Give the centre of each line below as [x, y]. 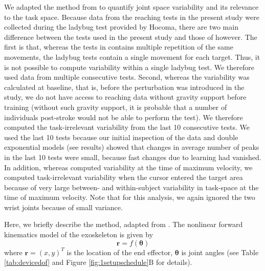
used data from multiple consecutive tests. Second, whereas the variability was [127, 77]
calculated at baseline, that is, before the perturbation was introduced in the [124, 87]
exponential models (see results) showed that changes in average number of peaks [132, 147]
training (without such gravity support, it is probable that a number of [116, 107]
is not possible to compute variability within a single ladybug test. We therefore [129, 67]
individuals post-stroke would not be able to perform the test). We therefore [124, 117]
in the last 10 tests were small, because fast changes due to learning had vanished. [133, 157]
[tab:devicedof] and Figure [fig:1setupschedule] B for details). [98, 262]
